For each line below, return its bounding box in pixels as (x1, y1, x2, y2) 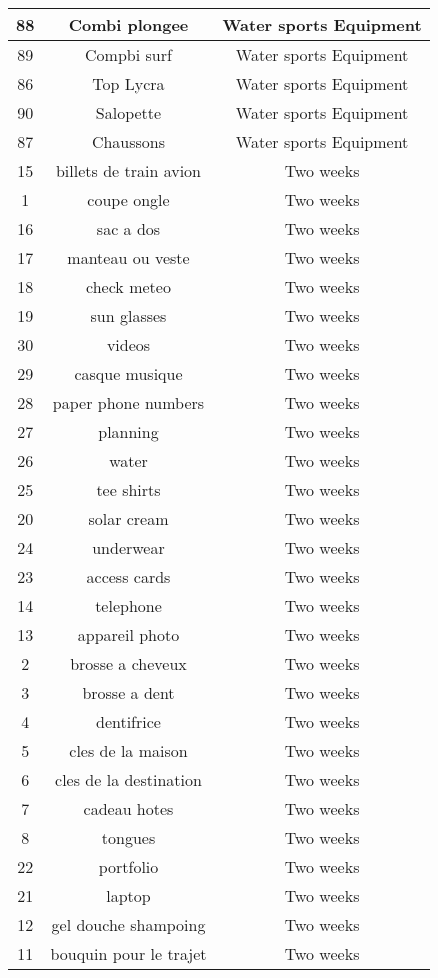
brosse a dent (82, 681, 175, 704)
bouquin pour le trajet (50, 942, 207, 965)
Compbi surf (85, 43, 172, 66)
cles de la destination (55, 768, 202, 791)
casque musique (74, 362, 183, 385)
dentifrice (96, 710, 161, 733)
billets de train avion (55, 159, 201, 182)
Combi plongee (68, 13, 189, 36)
